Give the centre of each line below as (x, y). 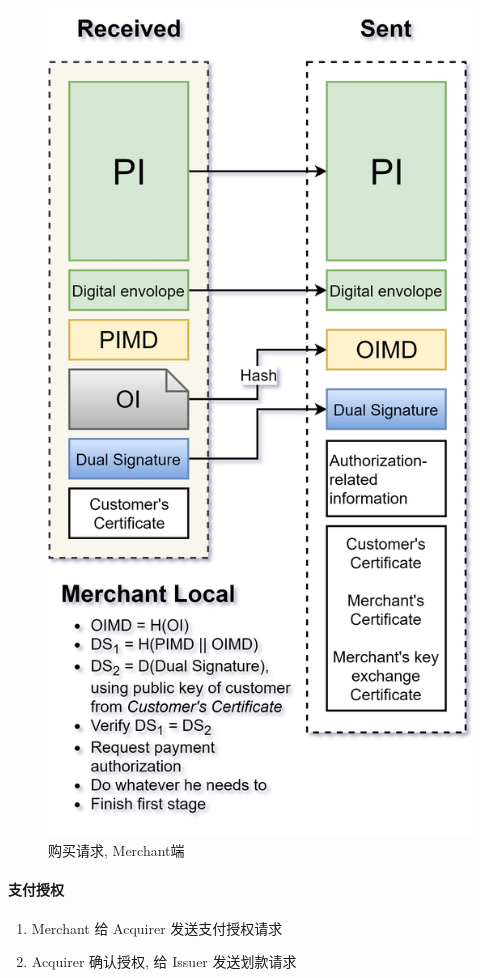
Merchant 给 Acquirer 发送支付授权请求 (157, 927)
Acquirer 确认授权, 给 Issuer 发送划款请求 (164, 961)
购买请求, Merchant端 (116, 850)
